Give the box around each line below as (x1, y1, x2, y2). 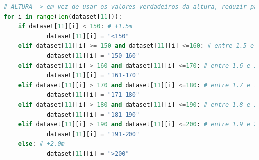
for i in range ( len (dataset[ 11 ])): (4, 13, 122, 20)
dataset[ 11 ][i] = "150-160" (46, 52, 140, 59)
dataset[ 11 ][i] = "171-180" (46, 91, 140, 99)
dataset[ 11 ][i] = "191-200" (46, 130, 140, 138)
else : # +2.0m (18, 140, 65, 148)
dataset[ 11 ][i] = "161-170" (46, 72, 140, 79)
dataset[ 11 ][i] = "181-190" (46, 111, 140, 118)
